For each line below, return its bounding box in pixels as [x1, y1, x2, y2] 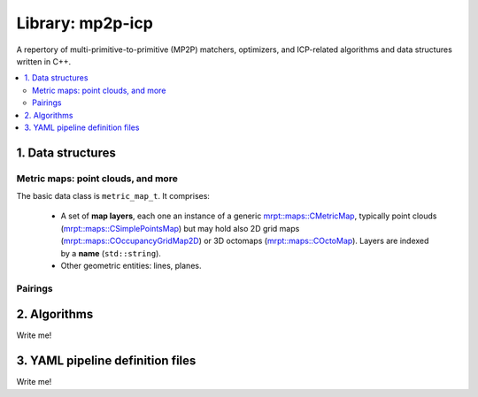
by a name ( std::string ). [60, 248, 161, 258]
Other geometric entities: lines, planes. [60, 261, 202, 271]
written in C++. [16, 56, 72, 66]
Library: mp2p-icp [16, 13, 154, 33]
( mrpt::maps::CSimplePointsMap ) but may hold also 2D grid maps [60, 223, 300, 233]
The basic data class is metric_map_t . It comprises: [16, 191, 210, 202]
